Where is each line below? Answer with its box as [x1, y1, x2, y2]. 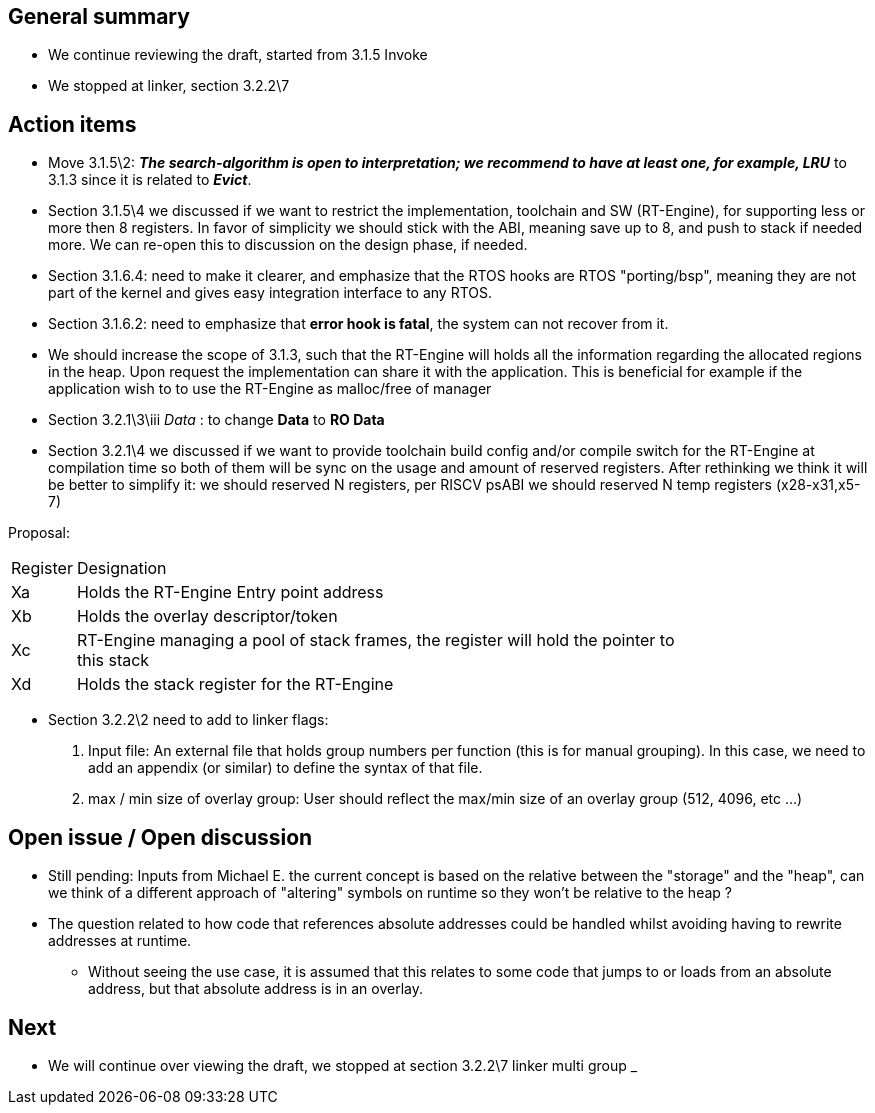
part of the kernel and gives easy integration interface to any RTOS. [48, 284, 492, 302]
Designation [76, 558, 167, 579]
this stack [76, 650, 150, 671]
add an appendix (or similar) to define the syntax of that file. [88, 759, 483, 777]
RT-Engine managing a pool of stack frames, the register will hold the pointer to [76, 630, 675, 651]
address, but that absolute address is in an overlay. [88, 980, 424, 998]
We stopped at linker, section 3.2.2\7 [48, 77, 290, 95]
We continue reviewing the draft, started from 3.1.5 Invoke [48, 46, 428, 64]
